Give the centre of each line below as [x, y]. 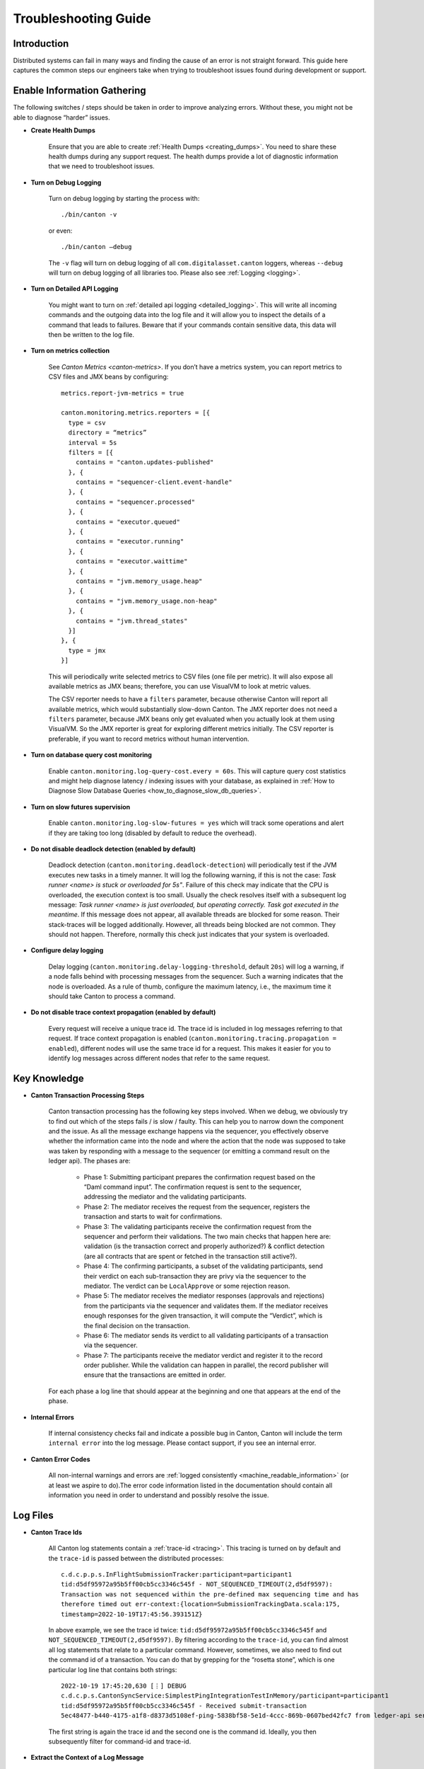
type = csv [87, 422]
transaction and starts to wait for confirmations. [153, 1216]
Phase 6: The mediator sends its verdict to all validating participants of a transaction [206, 1335]
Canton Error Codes [61, 1459]
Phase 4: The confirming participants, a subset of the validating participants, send [203, 1266]
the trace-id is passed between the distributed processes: [136, 1558]
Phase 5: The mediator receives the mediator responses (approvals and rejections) [204, 1296]
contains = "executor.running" [130, 542]
